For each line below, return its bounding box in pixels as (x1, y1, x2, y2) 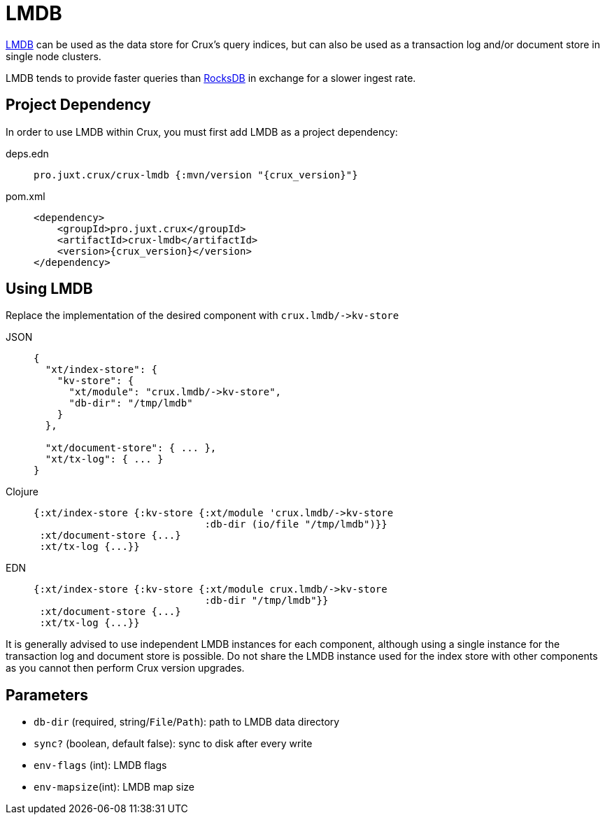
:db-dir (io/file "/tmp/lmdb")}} (204, 518, 387, 530)
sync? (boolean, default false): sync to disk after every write (34, 737, 313, 750)
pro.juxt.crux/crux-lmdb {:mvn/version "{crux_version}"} (34, 169, 358, 181)
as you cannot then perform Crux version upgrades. (6, 662, 245, 674)
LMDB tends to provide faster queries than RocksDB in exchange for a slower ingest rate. (6, 71, 416, 84)
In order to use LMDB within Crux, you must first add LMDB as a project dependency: (6, 125, 398, 138)
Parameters (6, 686, 88, 704)
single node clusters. (6, 50, 101, 62)
